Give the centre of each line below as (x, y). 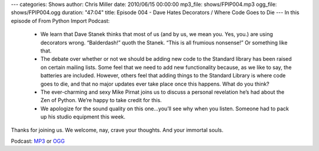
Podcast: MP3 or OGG (38, 141)
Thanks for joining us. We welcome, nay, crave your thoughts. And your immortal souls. (117, 130)
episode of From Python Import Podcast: (60, 21)
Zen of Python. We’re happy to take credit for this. (101, 100)
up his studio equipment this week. (83, 117)
